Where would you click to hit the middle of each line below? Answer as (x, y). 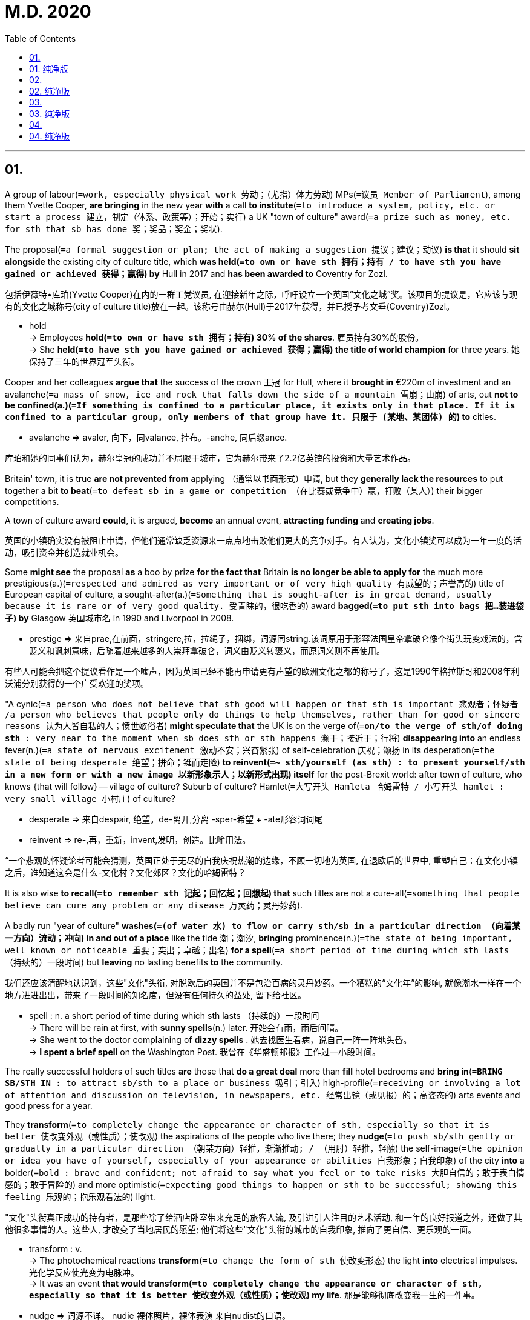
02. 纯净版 (50, 91)
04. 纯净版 (50, 136)
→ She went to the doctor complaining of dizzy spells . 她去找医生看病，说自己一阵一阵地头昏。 (221, 1039)
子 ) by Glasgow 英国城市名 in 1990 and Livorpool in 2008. (119, 618)
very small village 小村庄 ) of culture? (90, 798)
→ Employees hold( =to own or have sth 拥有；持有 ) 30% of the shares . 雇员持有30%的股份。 (227, 337)
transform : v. (56, 1248)
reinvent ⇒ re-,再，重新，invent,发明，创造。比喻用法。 (140, 839)
